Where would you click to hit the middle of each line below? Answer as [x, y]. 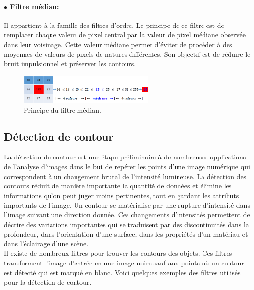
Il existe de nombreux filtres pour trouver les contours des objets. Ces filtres [118, 253]
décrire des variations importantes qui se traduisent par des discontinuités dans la [127, 224]
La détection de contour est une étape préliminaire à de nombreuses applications [125, 157]
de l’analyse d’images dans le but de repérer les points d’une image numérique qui [127, 167]
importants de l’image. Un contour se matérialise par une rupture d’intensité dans [127, 205]
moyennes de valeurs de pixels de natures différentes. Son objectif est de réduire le [127, 54]
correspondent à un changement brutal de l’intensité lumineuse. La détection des [125, 176]
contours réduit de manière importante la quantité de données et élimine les [118, 186]
